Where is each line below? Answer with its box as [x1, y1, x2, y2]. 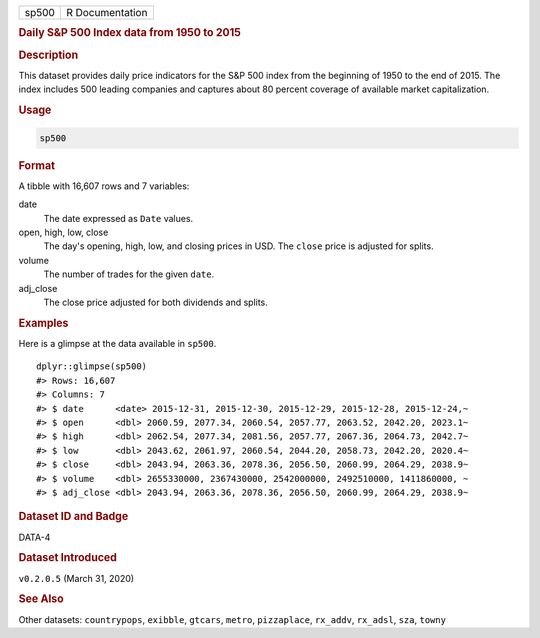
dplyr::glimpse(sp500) [36, 361, 148, 372]
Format [18, 158, 55, 172]
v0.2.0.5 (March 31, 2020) [18, 572, 135, 584]
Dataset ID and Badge [18, 510, 129, 524]
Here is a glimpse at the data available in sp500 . [18, 337, 217, 349]
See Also [18, 592, 64, 606]
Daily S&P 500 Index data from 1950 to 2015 [18, 26, 242, 40]
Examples [18, 316, 69, 330]
